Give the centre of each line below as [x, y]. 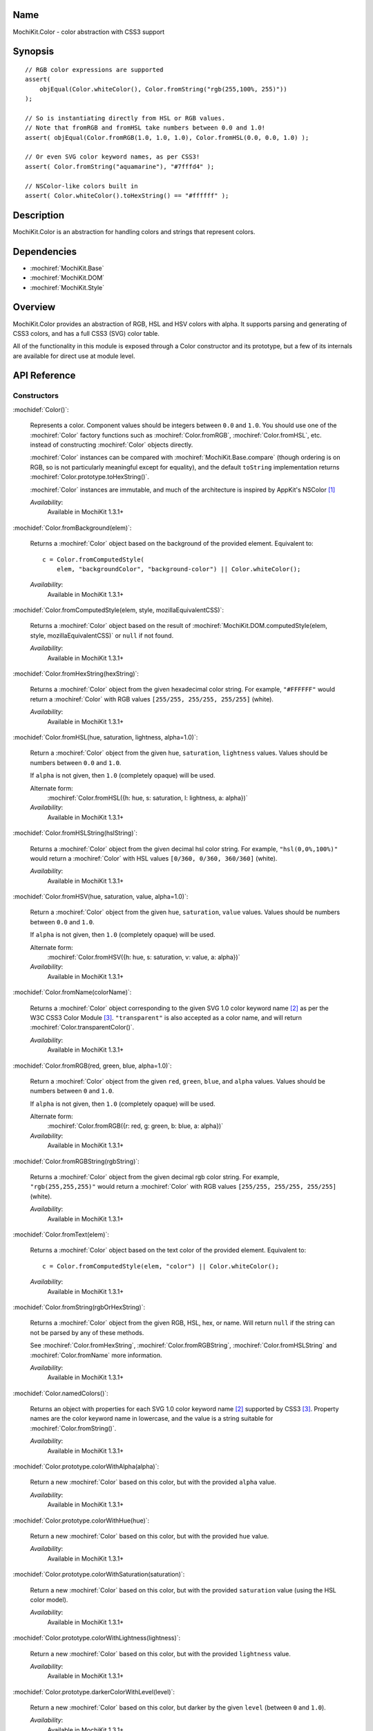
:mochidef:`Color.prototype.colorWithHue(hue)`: [81, 1521]
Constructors [36, 396]
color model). [49, 1599]
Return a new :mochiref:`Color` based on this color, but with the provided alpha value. [153, 1482]
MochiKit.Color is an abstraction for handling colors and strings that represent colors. [134, 231]
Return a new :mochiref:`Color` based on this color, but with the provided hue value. [150, 1536]
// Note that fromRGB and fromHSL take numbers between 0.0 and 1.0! [145, 128]
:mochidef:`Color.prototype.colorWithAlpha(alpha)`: [86, 1467]
